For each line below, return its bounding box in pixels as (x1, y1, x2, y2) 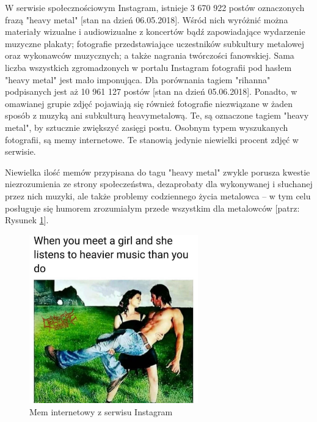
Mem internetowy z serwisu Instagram (29, 405, 173, 418)
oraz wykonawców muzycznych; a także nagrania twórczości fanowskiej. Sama (5, 49, 294, 62)
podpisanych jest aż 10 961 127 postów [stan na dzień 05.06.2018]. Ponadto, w (5, 85, 297, 98)
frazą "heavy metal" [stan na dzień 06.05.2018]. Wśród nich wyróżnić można (5, 13, 288, 26)
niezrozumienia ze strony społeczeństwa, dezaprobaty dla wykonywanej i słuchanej (5, 177, 313, 190)
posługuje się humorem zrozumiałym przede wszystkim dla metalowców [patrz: (5, 201, 300, 214)
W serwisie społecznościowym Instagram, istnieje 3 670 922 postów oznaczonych (5, 1, 305, 13)
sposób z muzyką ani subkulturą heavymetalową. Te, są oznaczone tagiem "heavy (5, 109, 309, 122)
